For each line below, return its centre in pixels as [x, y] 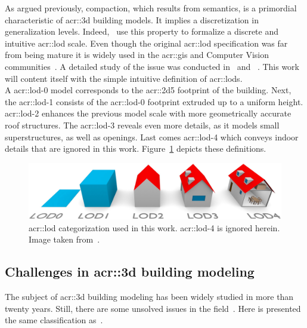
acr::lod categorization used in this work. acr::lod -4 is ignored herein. [154, 227]
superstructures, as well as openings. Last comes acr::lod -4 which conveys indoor [152, 137]
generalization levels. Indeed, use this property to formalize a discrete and [142, 31]
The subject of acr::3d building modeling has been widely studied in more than [149, 297]
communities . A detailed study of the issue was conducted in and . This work [152, 66]
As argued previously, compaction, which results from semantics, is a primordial [151, 8]
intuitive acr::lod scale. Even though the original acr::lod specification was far [146, 43]
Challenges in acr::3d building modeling [130, 272]
